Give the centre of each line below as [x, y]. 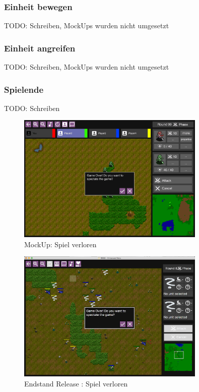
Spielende [24, 89]
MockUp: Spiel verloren [60, 244]
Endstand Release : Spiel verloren [76, 383]
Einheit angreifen [40, 48]
